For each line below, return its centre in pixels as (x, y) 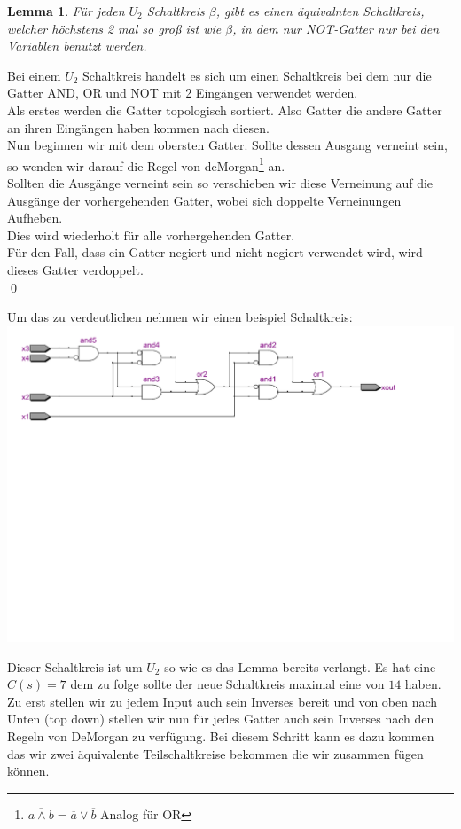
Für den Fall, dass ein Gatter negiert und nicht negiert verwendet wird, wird (215, 252)
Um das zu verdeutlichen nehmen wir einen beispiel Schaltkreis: (180, 317)
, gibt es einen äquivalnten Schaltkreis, (320, 11)
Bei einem (34, 75)
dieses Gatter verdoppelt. (75, 269)
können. (28, 771)
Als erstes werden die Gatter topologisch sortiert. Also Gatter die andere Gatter (225, 109)
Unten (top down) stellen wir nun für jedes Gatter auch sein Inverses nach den (221, 719)
